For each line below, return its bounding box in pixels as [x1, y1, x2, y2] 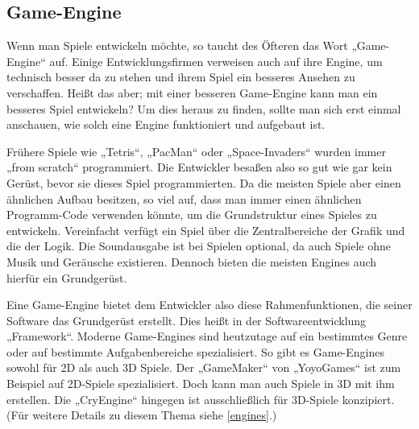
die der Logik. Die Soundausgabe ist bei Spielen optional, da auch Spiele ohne [6, 237, 392, 254]
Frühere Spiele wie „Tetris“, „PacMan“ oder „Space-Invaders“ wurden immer [6, 142, 386, 159]
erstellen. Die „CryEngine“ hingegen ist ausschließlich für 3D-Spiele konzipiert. [6, 390, 395, 407]
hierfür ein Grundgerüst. [6, 269, 127, 286]
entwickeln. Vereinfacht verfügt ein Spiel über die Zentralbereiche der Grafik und [6, 221, 405, 238]
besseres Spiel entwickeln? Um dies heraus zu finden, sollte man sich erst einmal [6, 100, 401, 117]
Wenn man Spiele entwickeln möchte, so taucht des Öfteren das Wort [6, 37, 348, 54]
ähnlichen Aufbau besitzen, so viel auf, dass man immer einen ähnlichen [6, 190, 362, 207]
